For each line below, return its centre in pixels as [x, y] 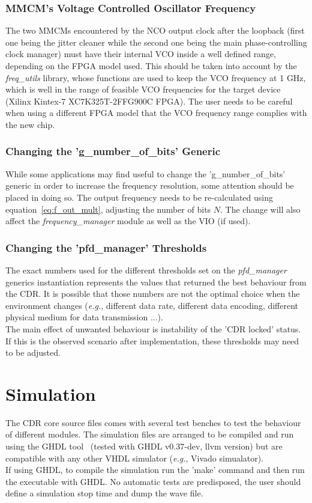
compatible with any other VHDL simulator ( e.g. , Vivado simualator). [135, 458]
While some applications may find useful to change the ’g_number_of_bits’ [145, 173]
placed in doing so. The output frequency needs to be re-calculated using [139, 197]
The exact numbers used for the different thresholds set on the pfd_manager [146, 270]
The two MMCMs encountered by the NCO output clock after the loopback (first [155, 30]
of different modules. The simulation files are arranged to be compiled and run [150, 434]
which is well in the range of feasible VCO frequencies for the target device [143, 89]
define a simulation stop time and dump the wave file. [104, 493]
